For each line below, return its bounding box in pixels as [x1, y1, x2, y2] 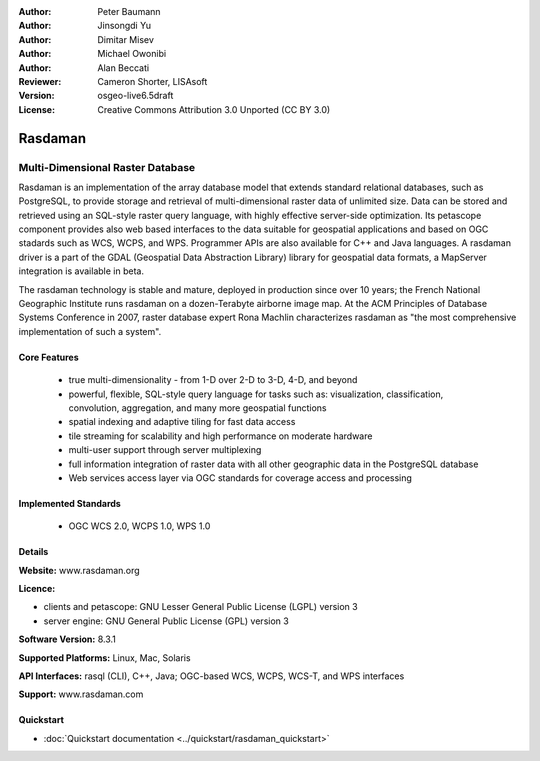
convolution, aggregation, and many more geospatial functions [68, 401, 327, 414]
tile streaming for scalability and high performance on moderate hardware [68, 430, 373, 442]
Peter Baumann [97, 6, 161, 17]
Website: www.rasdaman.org [18, 564, 140, 576]
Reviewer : [18, 75, 62, 87]
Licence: [18, 583, 56, 595]
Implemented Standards [18, 497, 122, 509]
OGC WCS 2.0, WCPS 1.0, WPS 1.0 [68, 520, 211, 532]
